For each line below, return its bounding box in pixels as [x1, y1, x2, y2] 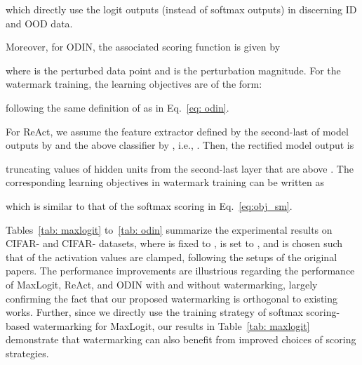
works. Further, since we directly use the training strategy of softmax [6, 305, 303, 319]
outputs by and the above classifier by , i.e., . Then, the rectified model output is [6, 138, 354, 152]
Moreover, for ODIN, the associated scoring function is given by [6, 39, 281, 54]
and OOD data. [6, 15, 73, 30]
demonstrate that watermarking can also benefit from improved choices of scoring [6, 332, 356, 347]
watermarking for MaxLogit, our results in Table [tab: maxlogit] [32, 318, 310, 333]
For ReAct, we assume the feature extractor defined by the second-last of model [6, 124, 349, 138]
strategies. [6, 345, 49, 360]
